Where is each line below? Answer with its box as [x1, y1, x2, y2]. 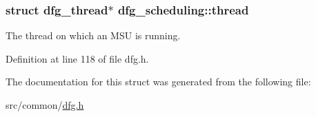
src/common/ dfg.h [6, 98, 84, 111]
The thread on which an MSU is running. [6, 28, 181, 43]
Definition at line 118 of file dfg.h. [6, 51, 149, 65]
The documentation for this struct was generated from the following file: [6, 74, 311, 89]
